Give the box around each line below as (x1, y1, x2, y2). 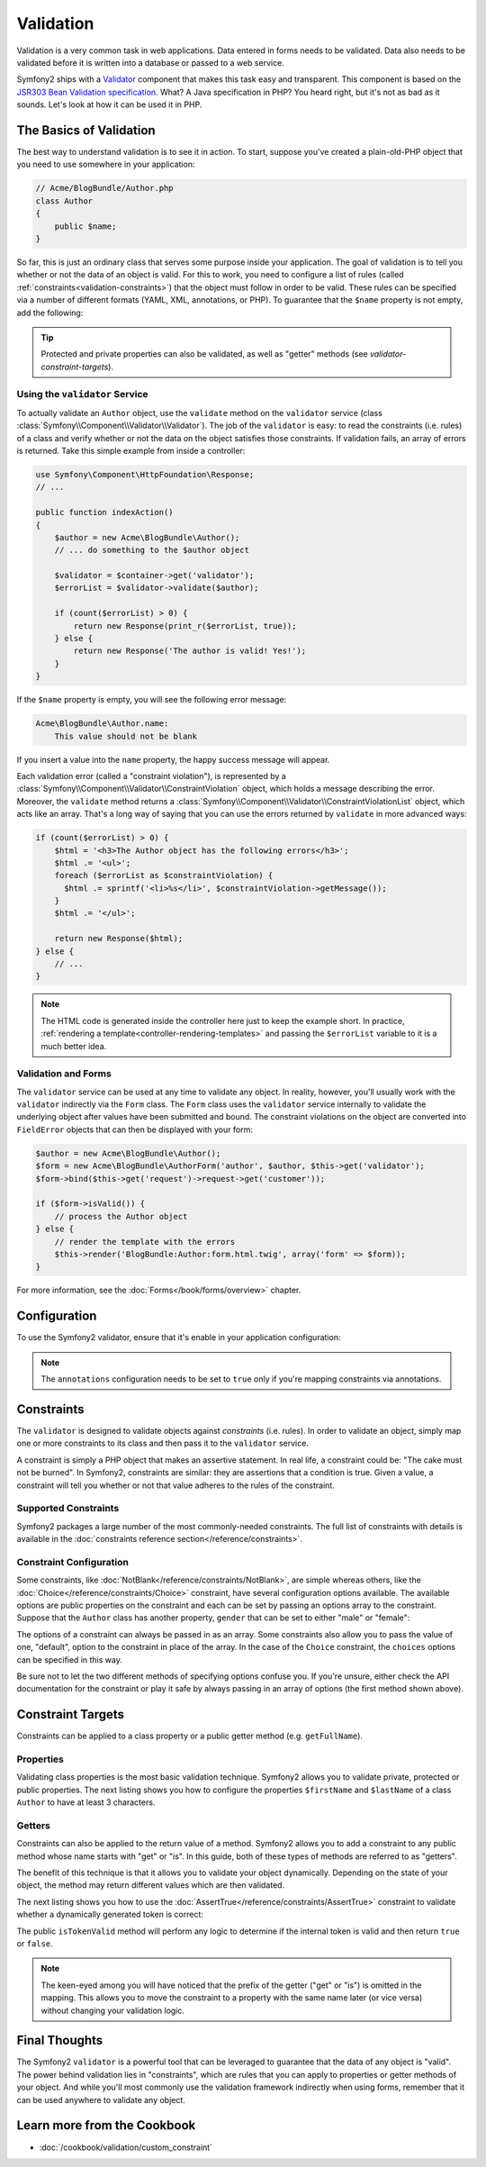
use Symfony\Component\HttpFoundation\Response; (35, 469, 255, 479)
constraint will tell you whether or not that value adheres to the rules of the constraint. (16, 1480, 335, 1491)
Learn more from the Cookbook (16, 2117, 196, 2134)
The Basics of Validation (16, 122, 157, 138)
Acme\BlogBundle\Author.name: (35, 719, 169, 729)
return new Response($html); (54, 933, 184, 944)
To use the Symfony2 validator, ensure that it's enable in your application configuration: (16, 1332, 341, 1343)
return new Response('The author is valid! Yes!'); (73, 646, 307, 657)
